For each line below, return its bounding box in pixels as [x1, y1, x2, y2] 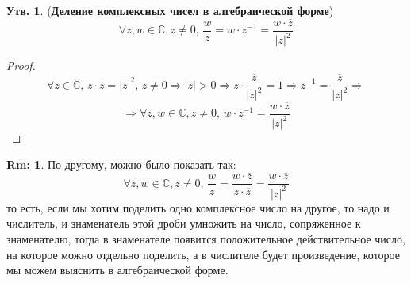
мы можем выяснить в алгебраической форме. [6, 262, 229, 278]
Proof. [6, 57, 36, 74]
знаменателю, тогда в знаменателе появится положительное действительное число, [6, 231, 405, 247]
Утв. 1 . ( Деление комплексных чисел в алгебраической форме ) [6, 2, 334, 18]
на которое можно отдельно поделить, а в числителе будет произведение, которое [6, 246, 400, 262]
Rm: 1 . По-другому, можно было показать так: [6, 155, 236, 172]
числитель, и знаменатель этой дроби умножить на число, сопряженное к [6, 215, 361, 231]
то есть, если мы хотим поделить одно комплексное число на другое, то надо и [6, 199, 390, 216]
